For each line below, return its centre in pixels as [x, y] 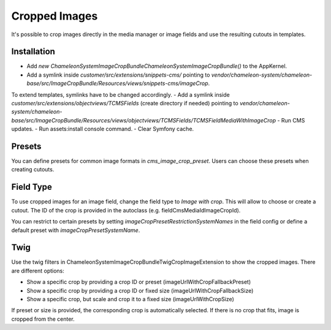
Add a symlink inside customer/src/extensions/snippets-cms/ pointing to [118, 75]
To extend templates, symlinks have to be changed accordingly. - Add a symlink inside [120, 94]
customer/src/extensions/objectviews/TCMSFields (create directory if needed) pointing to [125, 103]
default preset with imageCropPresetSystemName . [76, 230]
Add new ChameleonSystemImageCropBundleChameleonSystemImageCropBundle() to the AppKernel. [157, 66]
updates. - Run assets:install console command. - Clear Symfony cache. [103, 129]
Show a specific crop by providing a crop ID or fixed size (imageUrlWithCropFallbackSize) [140, 290]
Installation [33, 52]
